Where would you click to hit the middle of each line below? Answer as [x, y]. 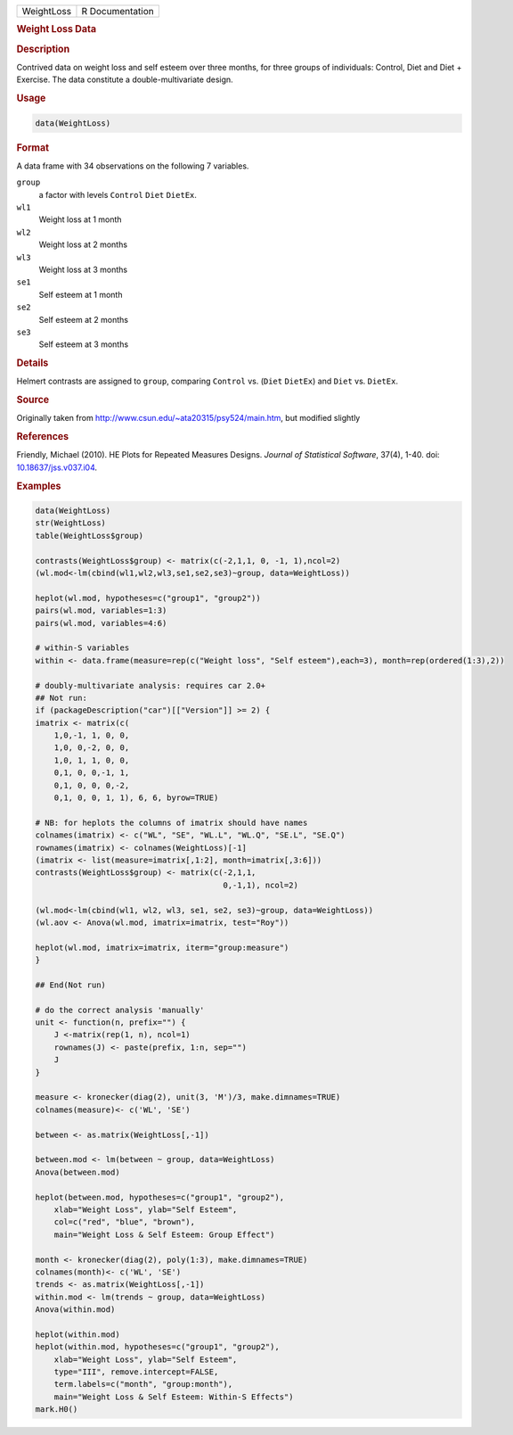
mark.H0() [57, 1410]
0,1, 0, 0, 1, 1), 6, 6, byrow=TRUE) [136, 798]
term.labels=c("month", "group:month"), [143, 1384]
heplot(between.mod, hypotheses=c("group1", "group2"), [160, 1197]
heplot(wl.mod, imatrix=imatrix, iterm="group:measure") [162, 947]
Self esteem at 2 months [84, 319]
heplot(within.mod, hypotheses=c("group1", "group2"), [157, 1347]
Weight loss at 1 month [80, 219]
